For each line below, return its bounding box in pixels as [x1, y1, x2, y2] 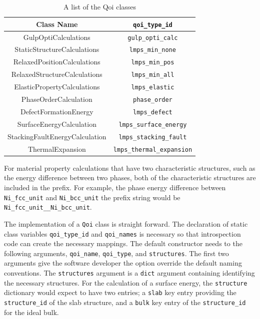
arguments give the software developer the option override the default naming [4, 258, 242, 268]
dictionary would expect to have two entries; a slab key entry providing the [4, 287, 236, 298]
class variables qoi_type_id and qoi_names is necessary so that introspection [4, 228, 241, 239]
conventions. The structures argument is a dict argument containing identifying [4, 268, 255, 278]
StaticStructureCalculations [14, 44, 99, 54]
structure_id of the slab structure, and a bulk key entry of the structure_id [4, 297, 246, 308]
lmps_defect [133, 108, 172, 116]
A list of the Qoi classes [63, 1, 136, 11]
